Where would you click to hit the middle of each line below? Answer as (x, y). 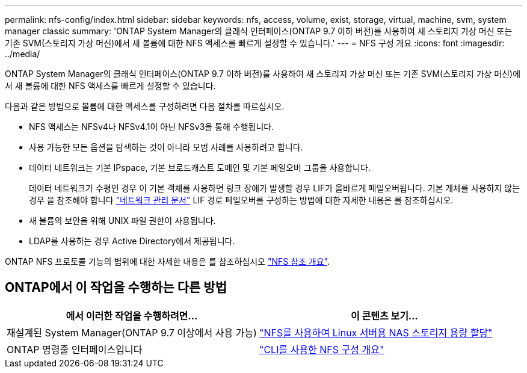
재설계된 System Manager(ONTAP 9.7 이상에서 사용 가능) (132, 332)
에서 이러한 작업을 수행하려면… (132, 316)
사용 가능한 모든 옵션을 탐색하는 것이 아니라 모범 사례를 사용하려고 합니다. (166, 147)
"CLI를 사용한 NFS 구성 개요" (322, 349)
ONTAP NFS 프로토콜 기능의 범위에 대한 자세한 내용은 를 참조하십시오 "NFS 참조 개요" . (168, 261)
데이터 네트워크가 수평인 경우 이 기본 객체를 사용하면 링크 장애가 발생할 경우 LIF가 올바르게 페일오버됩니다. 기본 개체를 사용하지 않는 (275, 188)
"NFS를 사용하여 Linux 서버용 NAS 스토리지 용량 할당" (376, 332)
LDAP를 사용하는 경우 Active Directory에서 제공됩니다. (132, 241)
